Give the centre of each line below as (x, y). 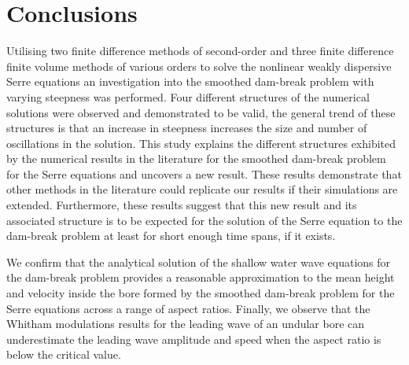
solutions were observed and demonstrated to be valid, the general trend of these (201, 112)
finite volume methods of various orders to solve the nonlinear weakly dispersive (199, 66)
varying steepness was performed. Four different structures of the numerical (188, 96)
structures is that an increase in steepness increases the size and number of (187, 128)
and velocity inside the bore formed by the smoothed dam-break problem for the (201, 293)
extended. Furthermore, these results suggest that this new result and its (182, 205)
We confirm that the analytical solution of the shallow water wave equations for (199, 262)
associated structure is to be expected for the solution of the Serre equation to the (204, 220)
